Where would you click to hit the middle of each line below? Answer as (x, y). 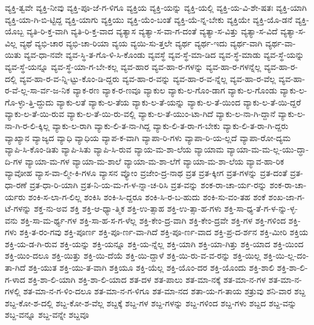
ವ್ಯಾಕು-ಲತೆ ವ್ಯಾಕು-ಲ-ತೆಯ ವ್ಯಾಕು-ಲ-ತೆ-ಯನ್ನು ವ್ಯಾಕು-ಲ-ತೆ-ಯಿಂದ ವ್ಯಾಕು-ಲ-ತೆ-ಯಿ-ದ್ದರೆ (179, 102)
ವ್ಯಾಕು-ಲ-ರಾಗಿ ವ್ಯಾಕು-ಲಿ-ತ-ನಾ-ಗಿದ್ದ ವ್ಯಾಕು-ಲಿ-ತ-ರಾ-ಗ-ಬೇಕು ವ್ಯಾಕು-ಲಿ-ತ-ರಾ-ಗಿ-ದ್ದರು (170, 125)
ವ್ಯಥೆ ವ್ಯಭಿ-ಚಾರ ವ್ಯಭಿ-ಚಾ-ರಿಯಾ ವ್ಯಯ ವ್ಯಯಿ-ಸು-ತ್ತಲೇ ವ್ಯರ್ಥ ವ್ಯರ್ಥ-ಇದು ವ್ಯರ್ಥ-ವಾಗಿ (141, 43)
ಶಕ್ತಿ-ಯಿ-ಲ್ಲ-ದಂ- (286, 255)
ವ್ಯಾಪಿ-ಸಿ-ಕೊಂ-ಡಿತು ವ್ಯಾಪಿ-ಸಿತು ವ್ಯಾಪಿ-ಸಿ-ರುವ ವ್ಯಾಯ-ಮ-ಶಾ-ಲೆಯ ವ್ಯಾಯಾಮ (114, 149)
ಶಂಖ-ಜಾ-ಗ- (287, 196)
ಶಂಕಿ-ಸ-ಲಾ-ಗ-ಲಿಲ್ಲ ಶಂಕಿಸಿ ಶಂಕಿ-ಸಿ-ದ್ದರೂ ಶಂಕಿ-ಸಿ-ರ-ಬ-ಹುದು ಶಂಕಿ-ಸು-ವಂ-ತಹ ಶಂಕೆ (147, 196)
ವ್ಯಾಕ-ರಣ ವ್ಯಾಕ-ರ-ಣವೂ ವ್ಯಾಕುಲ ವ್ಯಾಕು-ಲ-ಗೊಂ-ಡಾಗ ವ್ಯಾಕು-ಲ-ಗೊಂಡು (175, 90)
